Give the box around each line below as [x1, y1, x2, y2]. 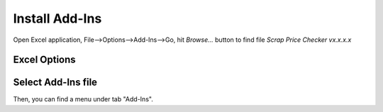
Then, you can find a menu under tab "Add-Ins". [13, 95, 154, 103]
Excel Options [13, 54, 76, 66]
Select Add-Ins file [13, 77, 98, 89]
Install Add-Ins [13, 11, 102, 26]
